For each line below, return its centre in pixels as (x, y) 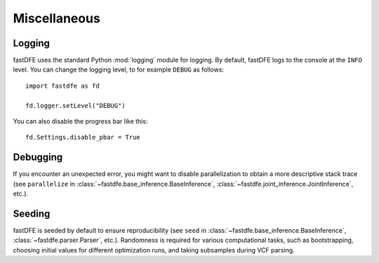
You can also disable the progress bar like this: (80, 121)
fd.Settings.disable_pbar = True (83, 137)
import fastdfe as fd (62, 86)
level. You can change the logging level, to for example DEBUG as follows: (119, 69)
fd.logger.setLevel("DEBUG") (75, 106)
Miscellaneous (57, 18)
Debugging (38, 157)
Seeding (32, 214)
